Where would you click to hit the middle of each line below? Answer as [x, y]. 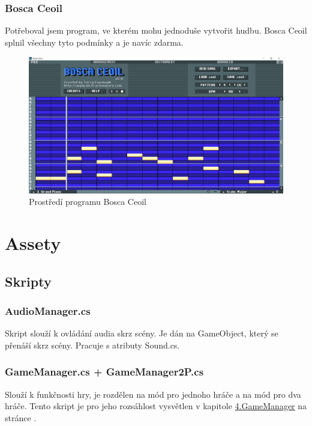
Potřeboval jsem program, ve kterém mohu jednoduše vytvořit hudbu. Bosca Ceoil [156, 30]
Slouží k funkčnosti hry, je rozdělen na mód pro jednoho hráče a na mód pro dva [153, 394]
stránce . [21, 417]
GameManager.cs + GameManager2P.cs [104, 372]
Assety [33, 243]
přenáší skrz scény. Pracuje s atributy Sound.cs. [92, 345]
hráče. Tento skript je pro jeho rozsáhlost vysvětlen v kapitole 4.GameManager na [156, 406]
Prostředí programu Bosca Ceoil [88, 202]
